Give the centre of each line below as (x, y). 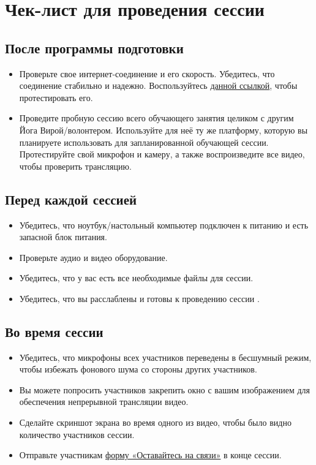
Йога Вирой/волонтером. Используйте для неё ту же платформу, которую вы (164, 130)
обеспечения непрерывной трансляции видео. (104, 402)
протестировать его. (56, 97)
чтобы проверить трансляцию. (75, 166)
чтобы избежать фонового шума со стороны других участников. (138, 369)
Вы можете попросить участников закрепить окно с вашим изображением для (164, 389)
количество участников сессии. (77, 434)
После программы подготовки (94, 47)
